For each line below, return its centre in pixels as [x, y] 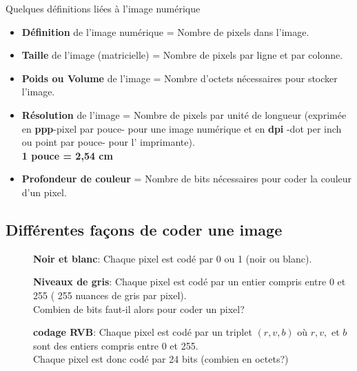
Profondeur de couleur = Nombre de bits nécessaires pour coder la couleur [187, 179]
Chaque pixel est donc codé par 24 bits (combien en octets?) [161, 359]
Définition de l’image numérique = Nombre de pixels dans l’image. [165, 31]
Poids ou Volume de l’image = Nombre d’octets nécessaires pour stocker [180, 78]
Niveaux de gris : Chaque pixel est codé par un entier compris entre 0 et [190, 282]
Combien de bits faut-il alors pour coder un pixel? [139, 308]
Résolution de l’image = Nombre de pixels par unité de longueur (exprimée [184, 114]
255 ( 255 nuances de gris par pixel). [110, 295]
